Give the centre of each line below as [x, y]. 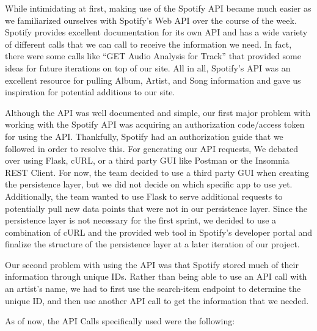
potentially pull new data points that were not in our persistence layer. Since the [156, 208]
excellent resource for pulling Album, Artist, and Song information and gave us [153, 80]
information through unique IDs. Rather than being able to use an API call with [156, 276]
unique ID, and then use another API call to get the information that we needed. [157, 300]
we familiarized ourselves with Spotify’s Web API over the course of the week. [151, 20]
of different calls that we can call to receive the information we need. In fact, [148, 44]
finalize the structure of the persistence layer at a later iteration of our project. [152, 244]
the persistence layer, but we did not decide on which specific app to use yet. [149, 184]
